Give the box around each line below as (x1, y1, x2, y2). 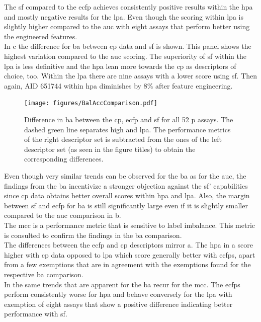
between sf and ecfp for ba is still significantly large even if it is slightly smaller (4, 200, 248, 210)
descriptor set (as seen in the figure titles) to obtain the (24, 143, 196, 154)
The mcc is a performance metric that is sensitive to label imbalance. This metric (4, 219, 255, 230)
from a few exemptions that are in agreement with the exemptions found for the (4, 259, 251, 270)
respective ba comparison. (4, 269, 83, 279)
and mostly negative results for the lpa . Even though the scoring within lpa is (4, 11, 243, 22)
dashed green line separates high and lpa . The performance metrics (24, 124, 231, 134)
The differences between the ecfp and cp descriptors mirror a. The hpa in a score (4, 239, 253, 250)
